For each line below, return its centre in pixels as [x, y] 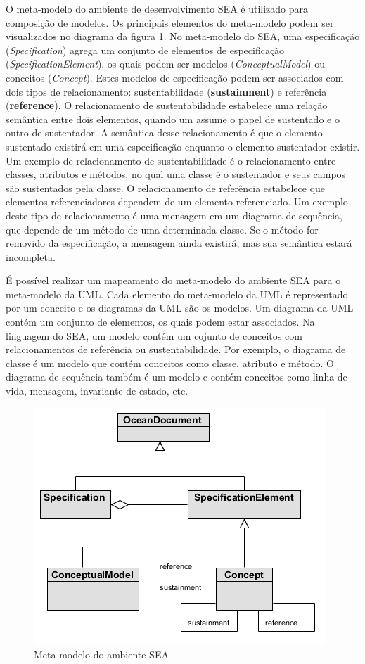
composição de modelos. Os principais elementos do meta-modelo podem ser [170, 22]
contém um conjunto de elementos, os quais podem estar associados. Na [160, 322]
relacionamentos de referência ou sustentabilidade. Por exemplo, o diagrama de [176, 349]
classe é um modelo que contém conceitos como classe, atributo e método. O [170, 363]
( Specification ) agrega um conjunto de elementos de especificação [145, 50]
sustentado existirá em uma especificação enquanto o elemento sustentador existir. [183, 146]
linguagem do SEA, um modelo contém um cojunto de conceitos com [154, 335]
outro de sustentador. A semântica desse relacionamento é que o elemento [164, 133]
